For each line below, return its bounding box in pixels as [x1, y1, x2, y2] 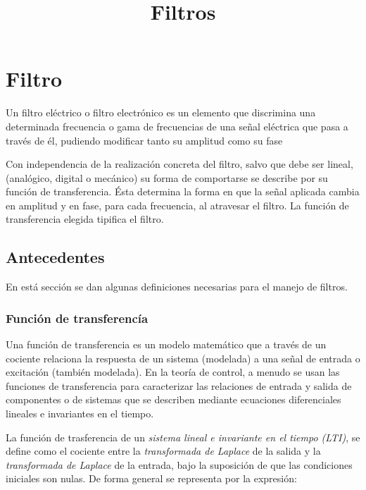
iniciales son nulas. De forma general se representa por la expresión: [6, 471, 297, 486]
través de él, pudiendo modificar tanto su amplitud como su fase [6, 133, 283, 147]
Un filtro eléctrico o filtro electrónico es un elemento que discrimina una [6, 105, 316, 120]
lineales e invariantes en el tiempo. [6, 406, 154, 421]
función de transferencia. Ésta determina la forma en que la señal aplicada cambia [6, 184, 360, 199]
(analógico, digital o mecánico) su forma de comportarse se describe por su [6, 170, 328, 185]
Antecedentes [6, 246, 105, 268]
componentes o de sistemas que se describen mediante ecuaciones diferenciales [6, 392, 341, 407]
